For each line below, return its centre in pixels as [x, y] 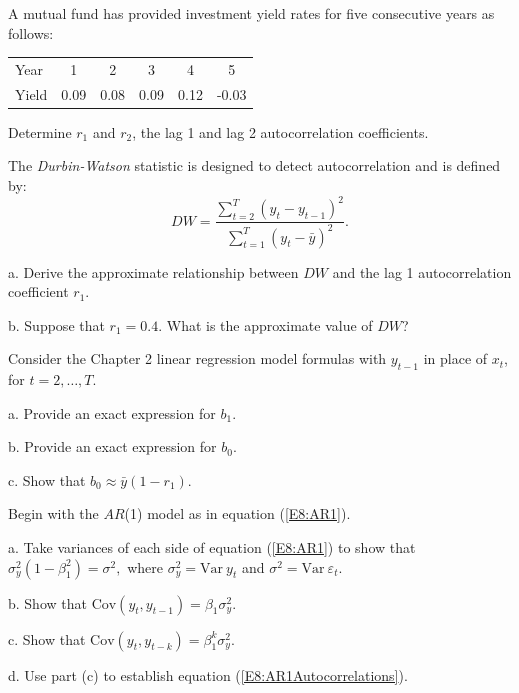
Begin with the [53, 513]
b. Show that [47, 602]
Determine [40, 131]
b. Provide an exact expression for [112, 446]
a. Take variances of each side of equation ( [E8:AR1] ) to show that [212, 547]
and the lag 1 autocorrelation [422, 271]
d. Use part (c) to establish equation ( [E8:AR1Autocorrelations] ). [208, 674]
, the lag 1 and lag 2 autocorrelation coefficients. [280, 131]
